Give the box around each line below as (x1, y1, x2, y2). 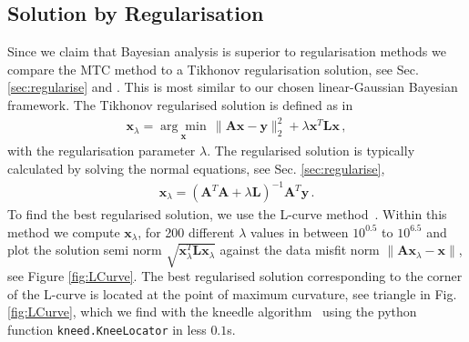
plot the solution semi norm (7, 240, 162, 259)
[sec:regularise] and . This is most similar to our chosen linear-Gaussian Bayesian (7, 77, 458, 96)
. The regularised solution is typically (207, 141, 415, 160)
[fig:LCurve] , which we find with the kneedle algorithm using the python (7, 302, 417, 321)
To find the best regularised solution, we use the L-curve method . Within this (7, 205, 447, 224)
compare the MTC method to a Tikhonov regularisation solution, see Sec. (7, 59, 419, 78)
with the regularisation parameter (7, 141, 196, 160)
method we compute (7, 222, 120, 241)
